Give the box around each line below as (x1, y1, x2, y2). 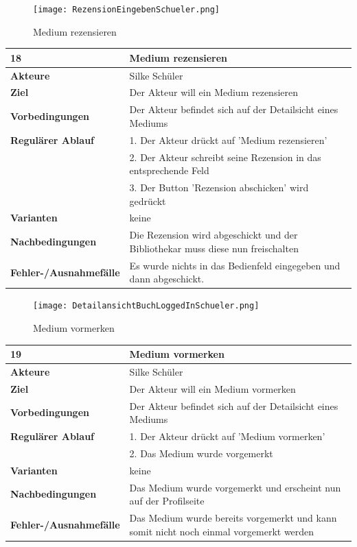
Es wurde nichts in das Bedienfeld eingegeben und (129, 258, 341, 272)
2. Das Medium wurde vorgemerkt (129, 446, 273, 460)
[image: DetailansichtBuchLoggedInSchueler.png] (33, 301, 260, 311)
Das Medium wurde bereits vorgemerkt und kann (129, 511, 337, 525)
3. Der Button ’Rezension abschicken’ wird (129, 180, 309, 194)
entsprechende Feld (129, 163, 209, 178)
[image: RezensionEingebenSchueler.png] (33, 5, 220, 14)
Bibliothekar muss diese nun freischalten (129, 241, 299, 255)
